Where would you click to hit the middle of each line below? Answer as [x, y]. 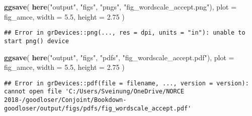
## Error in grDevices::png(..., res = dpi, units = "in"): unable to [125, 33]
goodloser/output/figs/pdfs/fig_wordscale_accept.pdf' [98, 108]
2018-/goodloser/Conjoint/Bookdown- [65, 100]
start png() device [36, 41]
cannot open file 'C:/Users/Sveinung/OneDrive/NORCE [94, 92]
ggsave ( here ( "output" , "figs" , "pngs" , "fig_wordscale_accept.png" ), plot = [120, 7]
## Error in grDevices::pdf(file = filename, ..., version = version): [127, 83]
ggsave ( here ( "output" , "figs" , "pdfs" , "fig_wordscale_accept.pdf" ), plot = [119, 57]
